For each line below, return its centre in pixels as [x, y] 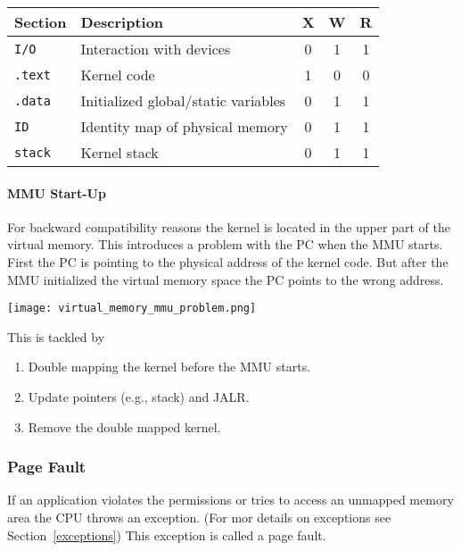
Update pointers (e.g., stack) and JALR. [139, 397]
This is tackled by [56, 336]
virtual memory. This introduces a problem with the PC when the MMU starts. [225, 244]
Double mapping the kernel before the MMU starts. [169, 367]
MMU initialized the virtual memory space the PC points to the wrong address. [226, 279]
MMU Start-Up [57, 192]
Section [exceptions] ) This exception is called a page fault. [167, 534]
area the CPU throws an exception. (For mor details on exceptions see [199, 518]
